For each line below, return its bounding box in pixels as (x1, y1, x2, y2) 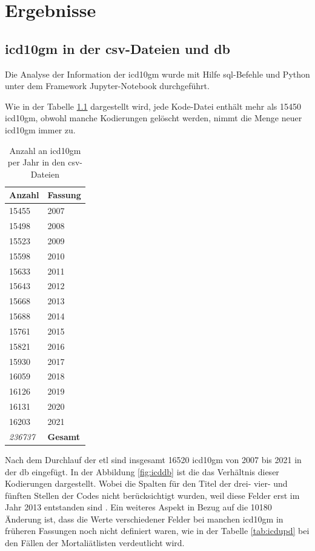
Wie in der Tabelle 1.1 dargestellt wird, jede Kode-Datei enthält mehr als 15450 (5, 99, 301, 112)
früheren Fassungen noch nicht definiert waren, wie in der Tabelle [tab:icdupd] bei (5, 524, 310, 537)
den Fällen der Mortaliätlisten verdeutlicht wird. (5, 536, 185, 549)
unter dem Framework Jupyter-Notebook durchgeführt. (5, 79, 210, 92)
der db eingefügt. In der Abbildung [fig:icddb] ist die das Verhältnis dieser (5, 465, 279, 478)
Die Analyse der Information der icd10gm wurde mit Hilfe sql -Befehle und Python (5, 67, 310, 80)
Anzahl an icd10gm (9, 144, 81, 156)
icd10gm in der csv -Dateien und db (5, 39, 231, 58)
